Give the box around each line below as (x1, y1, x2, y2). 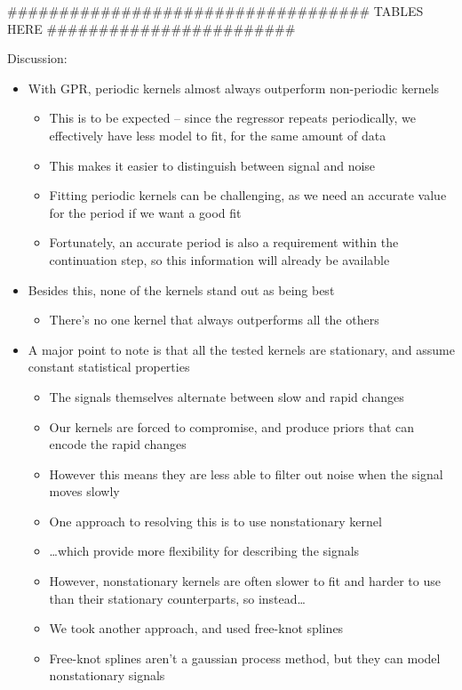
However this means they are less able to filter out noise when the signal (49, 464, 443, 483)
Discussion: (7, 49, 68, 68)
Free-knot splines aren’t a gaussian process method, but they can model (49, 648, 441, 667)
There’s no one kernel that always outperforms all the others (49, 310, 379, 329)
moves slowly (49, 482, 120, 501)
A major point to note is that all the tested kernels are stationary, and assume (28, 340, 455, 358)
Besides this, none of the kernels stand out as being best (28, 280, 335, 299)
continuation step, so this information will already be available (49, 250, 390, 269)
